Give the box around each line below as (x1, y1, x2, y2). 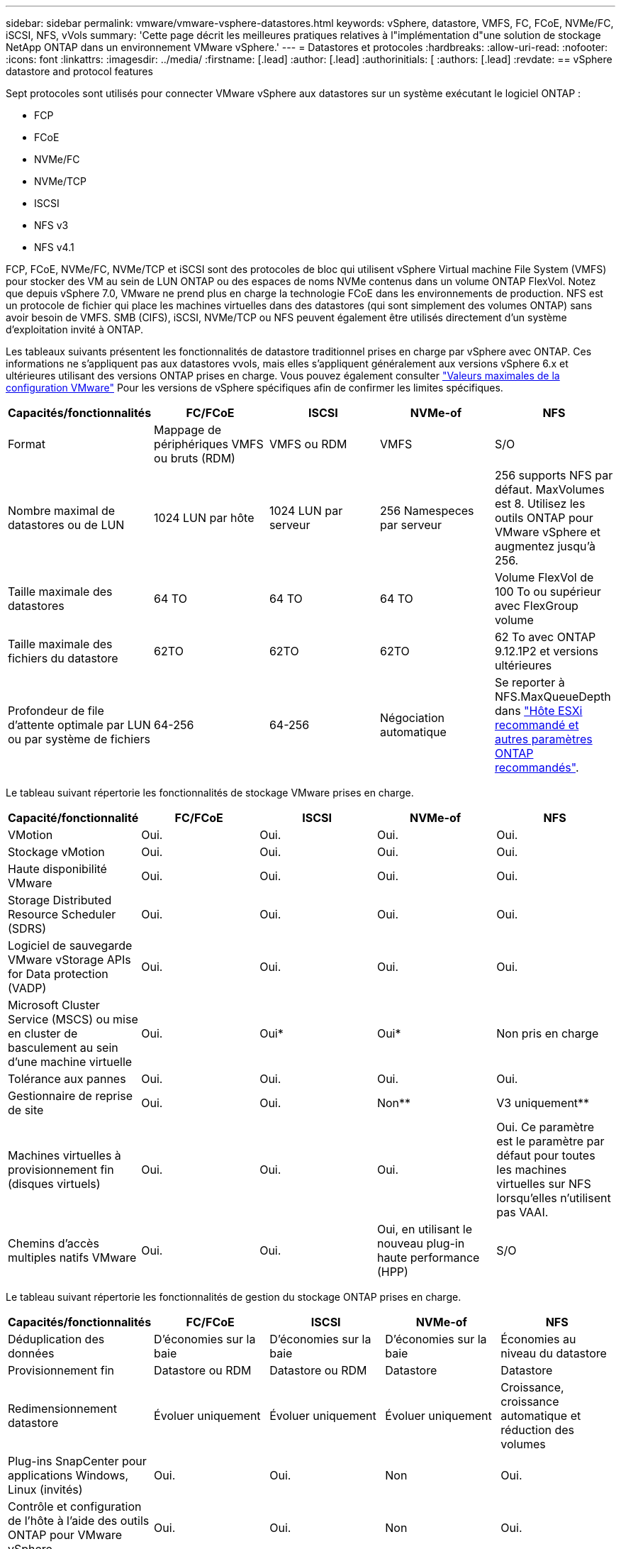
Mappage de (154, 423, 222, 437)
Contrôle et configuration (8, 1499, 142, 1514)
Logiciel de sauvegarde (8, 938, 133, 953)
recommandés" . (494, 760, 579, 774)
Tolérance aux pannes (8, 1072, 126, 1086)
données (8, 1346, 55, 1360)
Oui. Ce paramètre (496, 1120, 595, 1134)
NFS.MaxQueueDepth (494, 689, 611, 704)
